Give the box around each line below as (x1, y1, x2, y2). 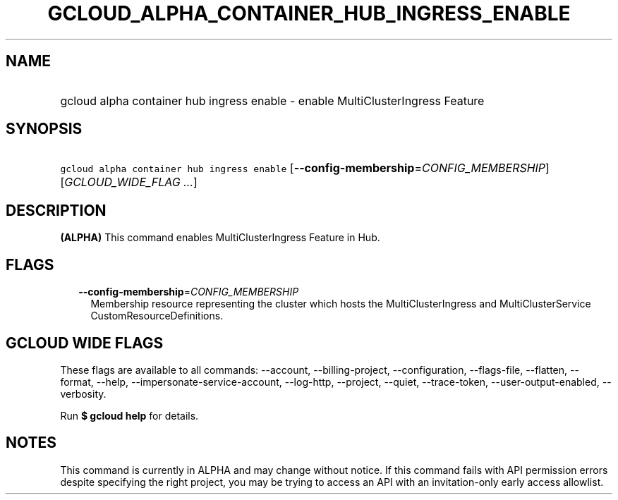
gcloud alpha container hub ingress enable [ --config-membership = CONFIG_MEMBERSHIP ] (60, 161, 550, 176)
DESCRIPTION (6, 201, 107, 219)
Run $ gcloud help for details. (60, 409, 199, 422)
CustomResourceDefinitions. (90, 310, 224, 322)
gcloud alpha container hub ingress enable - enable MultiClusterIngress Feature (60, 93, 485, 108)
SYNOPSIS (6, 120, 83, 138)
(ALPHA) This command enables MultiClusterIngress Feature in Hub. (60, 231, 380, 244)
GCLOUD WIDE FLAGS (6, 334, 164, 352)
